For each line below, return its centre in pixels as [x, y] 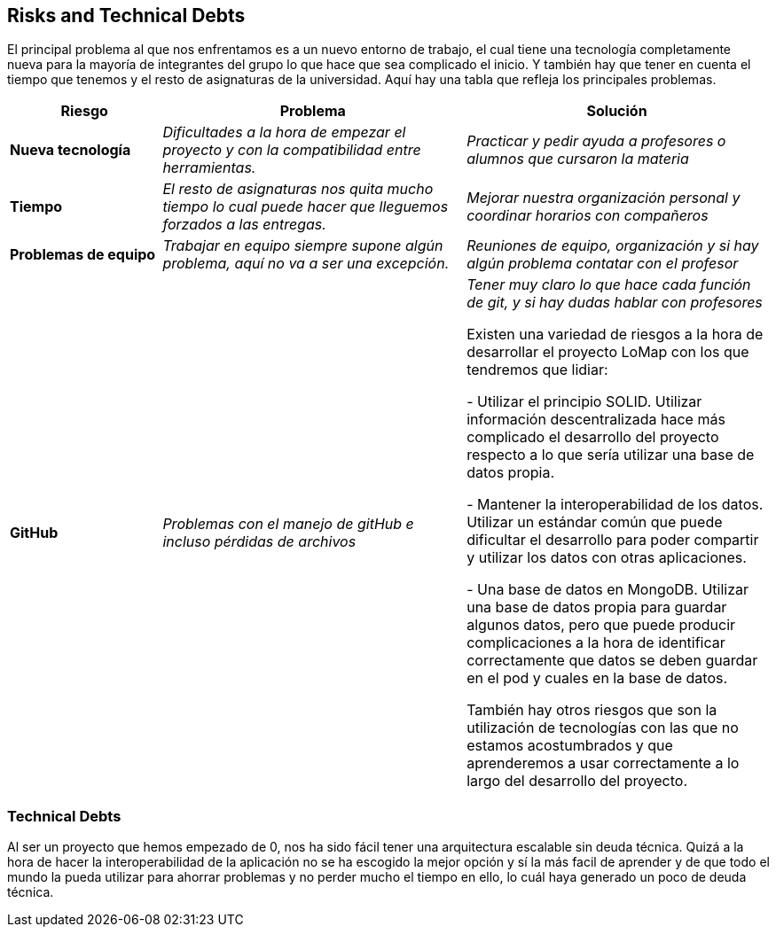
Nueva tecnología [71, 150]
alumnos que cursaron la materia [578, 159]
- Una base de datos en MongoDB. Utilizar [608, 590]
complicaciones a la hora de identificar [596, 643]
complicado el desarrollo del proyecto [593, 437]
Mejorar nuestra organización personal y [604, 198]
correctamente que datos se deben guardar [612, 661]
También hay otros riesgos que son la [592, 710]
